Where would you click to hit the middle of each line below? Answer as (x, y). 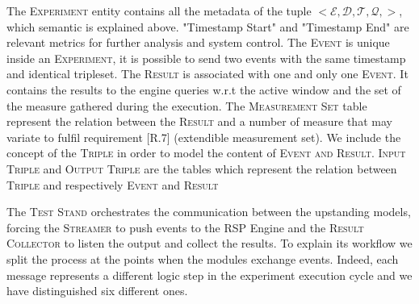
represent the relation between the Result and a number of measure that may (199, 121)
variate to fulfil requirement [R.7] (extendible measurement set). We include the (204, 137)
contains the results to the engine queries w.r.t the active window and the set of (204, 89)
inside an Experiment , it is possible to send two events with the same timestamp (206, 58)
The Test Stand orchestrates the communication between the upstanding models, (209, 212)
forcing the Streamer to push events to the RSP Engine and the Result (185, 227)
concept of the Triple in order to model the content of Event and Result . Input (206, 153)
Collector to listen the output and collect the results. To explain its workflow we (209, 243)
